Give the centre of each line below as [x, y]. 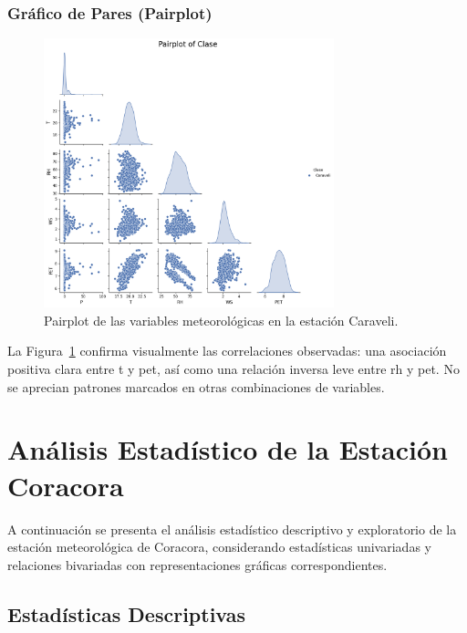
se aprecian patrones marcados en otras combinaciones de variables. [196, 386]
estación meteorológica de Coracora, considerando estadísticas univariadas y [219, 547]
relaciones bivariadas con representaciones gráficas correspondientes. [197, 564]
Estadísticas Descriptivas [127, 613]
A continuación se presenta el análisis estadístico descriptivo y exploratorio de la [232, 529]
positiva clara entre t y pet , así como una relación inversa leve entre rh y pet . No [233, 369]
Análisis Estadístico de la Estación [228, 449]
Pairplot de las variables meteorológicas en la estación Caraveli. [221, 320]
